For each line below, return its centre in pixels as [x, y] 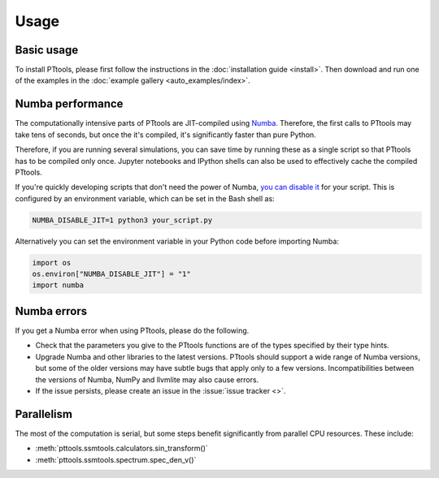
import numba [58, 285]
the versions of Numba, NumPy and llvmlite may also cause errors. [147, 379]
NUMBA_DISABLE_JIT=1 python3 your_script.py [122, 220]
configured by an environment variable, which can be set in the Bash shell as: [145, 198]
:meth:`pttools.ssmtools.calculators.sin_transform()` [122, 448]
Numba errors [51, 311]
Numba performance [69, 104]
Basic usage [47, 50]
